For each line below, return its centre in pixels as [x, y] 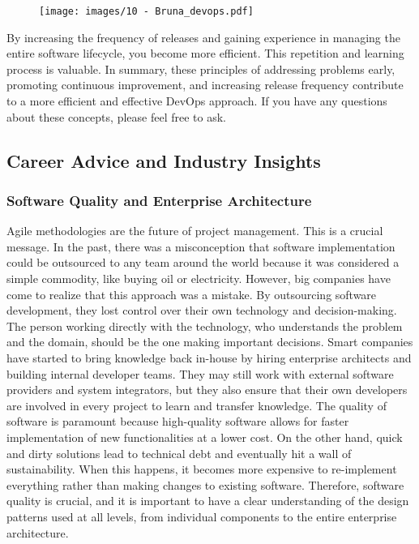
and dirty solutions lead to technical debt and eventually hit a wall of [179, 453]
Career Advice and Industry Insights [164, 160]
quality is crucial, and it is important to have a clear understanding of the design [208, 501]
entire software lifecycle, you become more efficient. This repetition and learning [205, 53]
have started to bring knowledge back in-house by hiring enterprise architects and [209, 357]
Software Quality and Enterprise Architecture [159, 200]
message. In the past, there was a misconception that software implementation [201, 246]
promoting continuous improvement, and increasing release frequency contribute [205, 85]
